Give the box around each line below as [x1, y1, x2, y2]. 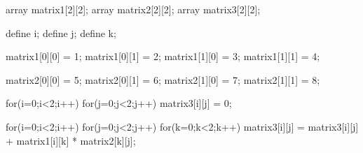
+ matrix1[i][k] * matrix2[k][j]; [6, 133, 136, 147]
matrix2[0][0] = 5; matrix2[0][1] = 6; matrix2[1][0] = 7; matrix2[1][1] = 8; [6, 72, 320, 87]
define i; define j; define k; [6, 25, 116, 40]
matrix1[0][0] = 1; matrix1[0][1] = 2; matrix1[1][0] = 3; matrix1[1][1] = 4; [6, 49, 320, 64]
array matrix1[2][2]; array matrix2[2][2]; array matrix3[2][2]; [6, 2, 261, 16]
